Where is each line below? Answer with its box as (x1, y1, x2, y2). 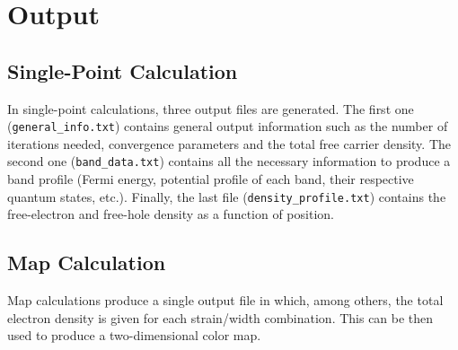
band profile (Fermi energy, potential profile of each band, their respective (7, 170, 414, 188)
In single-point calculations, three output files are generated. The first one (7, 99, 414, 118)
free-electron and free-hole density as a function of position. (7, 205, 334, 223)
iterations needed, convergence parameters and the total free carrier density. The (7, 134, 452, 153)
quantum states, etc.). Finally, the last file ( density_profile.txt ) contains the (7, 187, 446, 206)
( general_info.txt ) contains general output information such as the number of (7, 117, 448, 136)
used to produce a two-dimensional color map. (7, 326, 261, 345)
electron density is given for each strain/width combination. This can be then (7, 308, 434, 327)
